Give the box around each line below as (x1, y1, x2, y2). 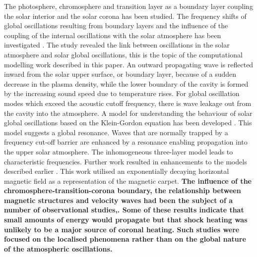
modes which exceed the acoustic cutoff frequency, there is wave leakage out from (4, 98, 252, 108)
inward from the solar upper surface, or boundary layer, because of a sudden (4, 69, 237, 79)
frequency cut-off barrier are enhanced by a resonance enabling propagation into (4, 137, 248, 147)
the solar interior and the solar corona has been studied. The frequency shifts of (4, 10, 247, 21)
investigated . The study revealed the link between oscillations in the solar (4, 40, 230, 50)
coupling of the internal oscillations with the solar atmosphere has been (4, 30, 221, 40)
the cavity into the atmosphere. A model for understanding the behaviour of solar (4, 107, 253, 118)
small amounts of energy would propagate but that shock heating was (4, 214, 248, 225)
